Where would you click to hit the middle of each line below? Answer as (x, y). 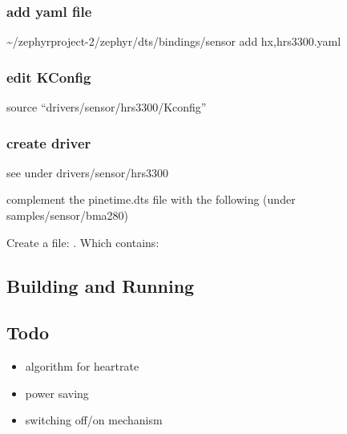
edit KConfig (49, 77)
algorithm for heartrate (82, 366)
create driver (49, 142)
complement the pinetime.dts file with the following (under (151, 199)
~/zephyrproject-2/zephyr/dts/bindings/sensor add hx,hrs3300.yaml (174, 41)
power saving (57, 393)
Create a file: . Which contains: (83, 242)
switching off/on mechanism (94, 420)
